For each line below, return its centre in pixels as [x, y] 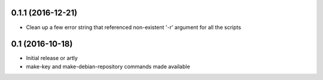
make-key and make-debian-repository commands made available [108, 66]
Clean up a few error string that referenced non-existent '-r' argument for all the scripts [134, 27]
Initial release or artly [52, 58]
